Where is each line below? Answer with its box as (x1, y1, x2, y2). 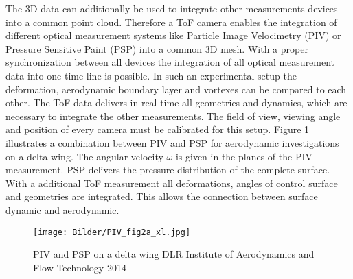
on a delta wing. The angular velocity (5, 149, 163, 163)
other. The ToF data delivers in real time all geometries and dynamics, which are (5, 95, 348, 110)
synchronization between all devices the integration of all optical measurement (5, 55, 335, 69)
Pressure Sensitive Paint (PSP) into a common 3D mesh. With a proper (5, 41, 308, 56)
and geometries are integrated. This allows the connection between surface (5, 189, 318, 204)
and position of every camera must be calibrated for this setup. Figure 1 (5, 122, 310, 136)
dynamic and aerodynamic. (5, 202, 119, 217)
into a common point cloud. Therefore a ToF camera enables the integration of (5, 14, 337, 29)
